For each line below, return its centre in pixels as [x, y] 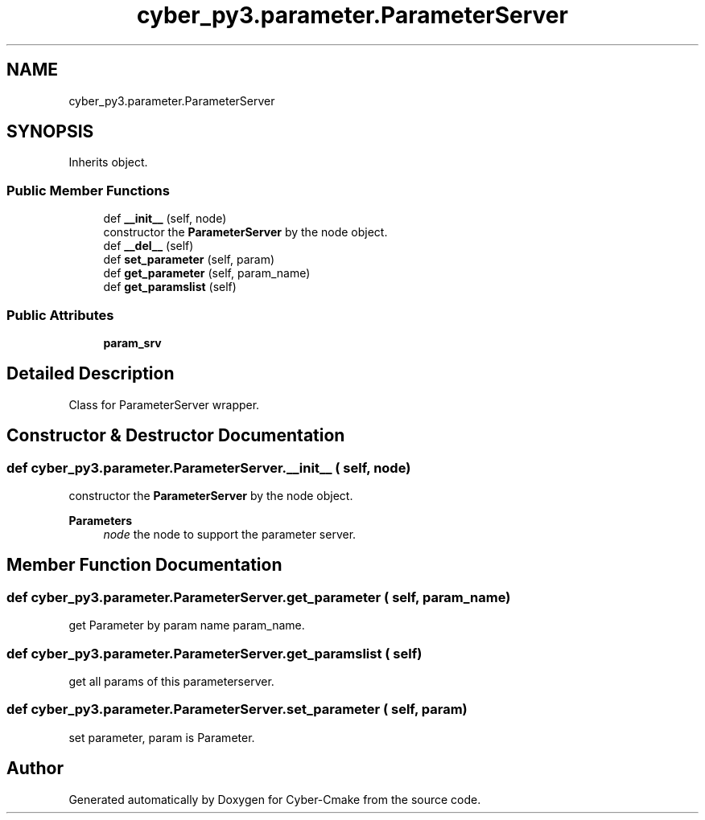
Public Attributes [60, 315]
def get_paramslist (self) [170, 287]
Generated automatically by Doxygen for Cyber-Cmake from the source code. [275, 799]
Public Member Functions [88, 190]
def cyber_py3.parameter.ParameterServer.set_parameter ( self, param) [237, 709]
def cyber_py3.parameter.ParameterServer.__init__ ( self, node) [209, 467]
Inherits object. [108, 162]
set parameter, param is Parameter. [162, 737]
